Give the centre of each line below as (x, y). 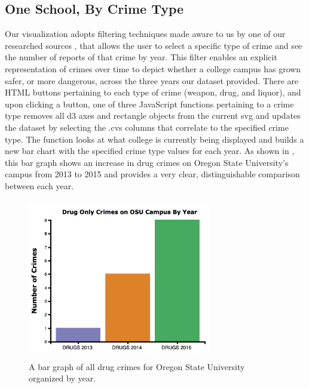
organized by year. (62, 378)
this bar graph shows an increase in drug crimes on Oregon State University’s (147, 162)
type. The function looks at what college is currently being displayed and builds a (154, 139)
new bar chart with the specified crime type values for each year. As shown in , (150, 151)
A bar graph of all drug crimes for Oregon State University (137, 366)
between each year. (39, 185)
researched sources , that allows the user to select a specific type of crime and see (154, 45)
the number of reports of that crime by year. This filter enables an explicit (141, 57)
